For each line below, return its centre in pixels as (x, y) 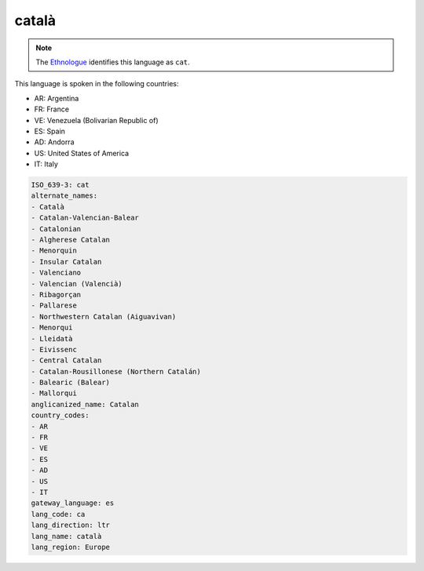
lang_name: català (66, 536)
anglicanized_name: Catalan (85, 404)
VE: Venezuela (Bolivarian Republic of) (96, 120)
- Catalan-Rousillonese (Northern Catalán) (116, 371)
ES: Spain (50, 131)
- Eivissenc (54, 349)
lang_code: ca (58, 514)
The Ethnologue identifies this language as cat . (113, 62)
